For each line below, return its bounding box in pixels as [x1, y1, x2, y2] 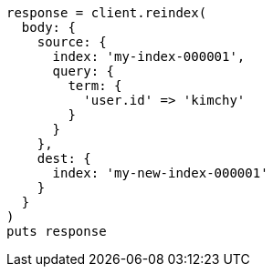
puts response [6, 224, 107, 238]
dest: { [37, 151, 91, 166]
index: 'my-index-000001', [52, 49, 246, 64]
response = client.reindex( [6, 5, 207, 20]
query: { [52, 64, 115, 78]
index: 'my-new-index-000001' [52, 166, 268, 180]
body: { [21, 20, 76, 35]
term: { [68, 78, 122, 93]
